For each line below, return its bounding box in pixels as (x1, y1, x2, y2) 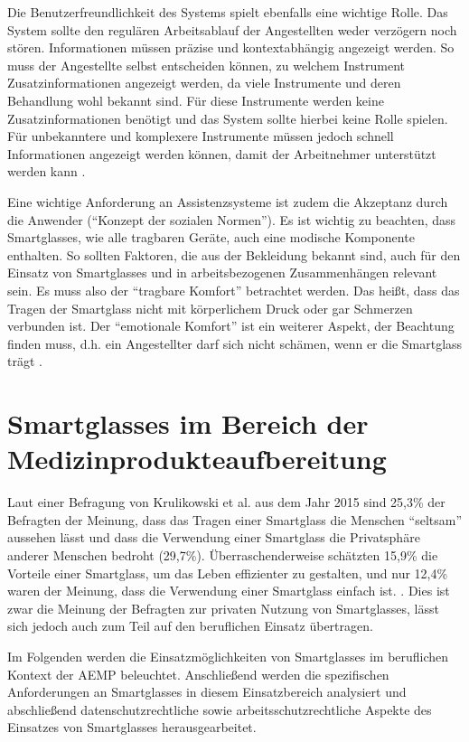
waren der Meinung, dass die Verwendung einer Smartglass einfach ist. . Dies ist (7, 581, 450, 600)
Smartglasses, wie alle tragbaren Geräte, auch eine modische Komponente (7, 228, 415, 247)
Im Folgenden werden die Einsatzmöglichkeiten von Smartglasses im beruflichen (7, 646, 449, 665)
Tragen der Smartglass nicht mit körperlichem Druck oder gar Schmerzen (7, 298, 413, 317)
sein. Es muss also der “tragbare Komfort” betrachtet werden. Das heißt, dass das (7, 280, 460, 299)
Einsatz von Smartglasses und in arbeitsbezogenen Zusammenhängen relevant (7, 263, 437, 282)
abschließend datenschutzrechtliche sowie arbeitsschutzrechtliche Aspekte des (7, 700, 432, 719)
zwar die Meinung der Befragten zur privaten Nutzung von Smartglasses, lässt (7, 598, 439, 617)
